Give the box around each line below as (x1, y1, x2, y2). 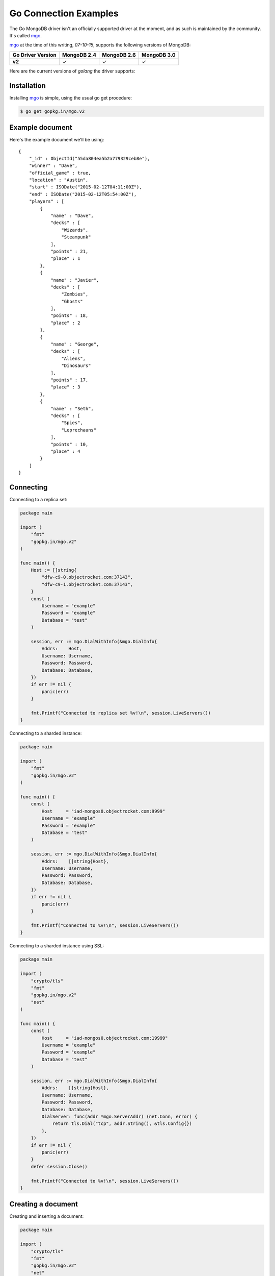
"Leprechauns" (61, 427, 97, 433)
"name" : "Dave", (50, 213, 94, 219)
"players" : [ (29, 199, 65, 204)
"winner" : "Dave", (29, 163, 78, 168)
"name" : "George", (50, 341, 99, 347)
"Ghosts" (61, 299, 84, 304)
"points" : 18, (50, 313, 89, 318)
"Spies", (61, 420, 84, 426)
